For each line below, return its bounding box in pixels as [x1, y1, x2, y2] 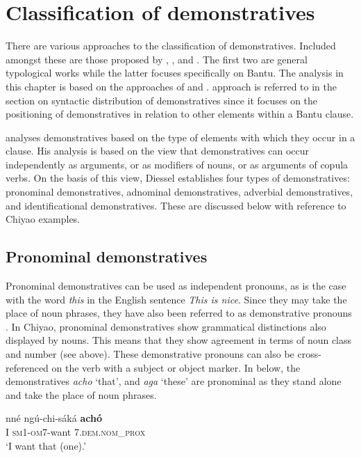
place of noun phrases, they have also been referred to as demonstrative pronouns [6, 306, 352, 320]
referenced [6, 360, 49, 374]
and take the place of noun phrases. [6, 387, 157, 402]
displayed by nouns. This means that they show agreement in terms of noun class [6, 333, 352, 347]
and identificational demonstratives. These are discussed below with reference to [6, 198, 346, 212]
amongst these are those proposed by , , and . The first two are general [6, 52, 308, 66]
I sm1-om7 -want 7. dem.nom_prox [6, 424, 146, 439]
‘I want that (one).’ [6, 438, 86, 452]
